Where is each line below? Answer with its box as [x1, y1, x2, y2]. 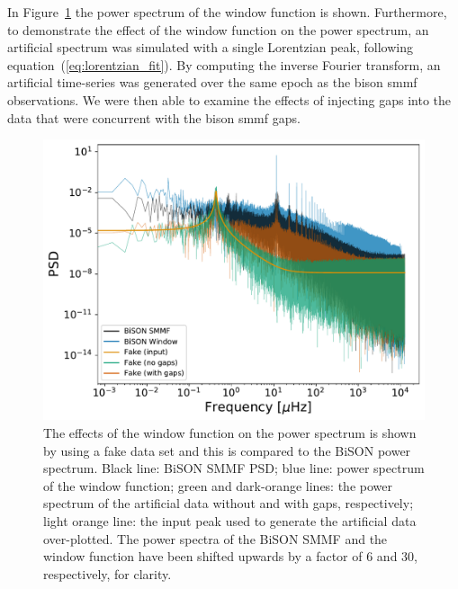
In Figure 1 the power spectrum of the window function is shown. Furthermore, [7, 3, 447, 21]
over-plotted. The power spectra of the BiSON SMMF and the [43, 529, 388, 548]
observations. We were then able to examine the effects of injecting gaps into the [7, 90, 452, 109]
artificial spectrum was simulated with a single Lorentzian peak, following [7, 38, 413, 57]
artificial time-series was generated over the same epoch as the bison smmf [7, 73, 418, 92]
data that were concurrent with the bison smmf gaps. [7, 108, 301, 127]
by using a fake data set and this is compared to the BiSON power [43, 441, 411, 460]
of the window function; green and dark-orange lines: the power [43, 476, 392, 495]
